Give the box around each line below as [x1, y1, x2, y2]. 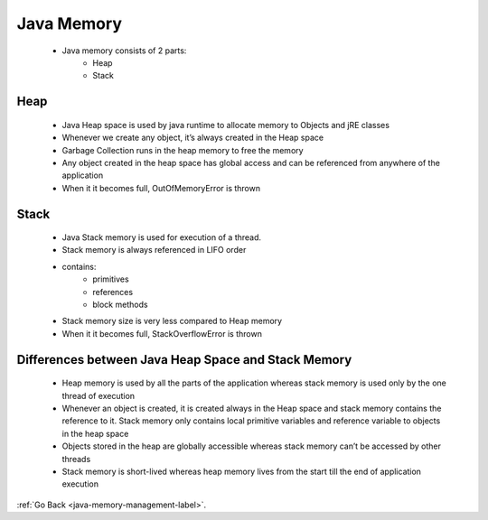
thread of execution [61, 390, 136, 401]
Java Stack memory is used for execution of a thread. [61, 232, 262, 243]
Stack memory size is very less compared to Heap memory [61, 316, 283, 327]
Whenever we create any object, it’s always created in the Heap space [61, 132, 324, 144]
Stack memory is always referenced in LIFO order [61, 245, 247, 255]
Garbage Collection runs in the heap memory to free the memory [61, 144, 304, 155]
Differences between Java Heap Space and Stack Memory [16, 352, 352, 367]
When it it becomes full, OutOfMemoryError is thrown [61, 182, 261, 193]
